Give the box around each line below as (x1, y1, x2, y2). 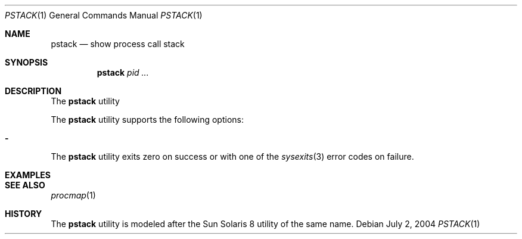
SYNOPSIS (5, 57, 48, 67)
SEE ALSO (5, 180, 45, 190)
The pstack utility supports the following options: (51, 114, 244, 125)
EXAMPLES (5, 170, 51, 180)
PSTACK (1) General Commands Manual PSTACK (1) (5, 10, 203, 20)
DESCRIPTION (5, 86, 62, 96)
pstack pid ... (97, 67, 149, 77)
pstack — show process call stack (51, 39, 185, 49)
